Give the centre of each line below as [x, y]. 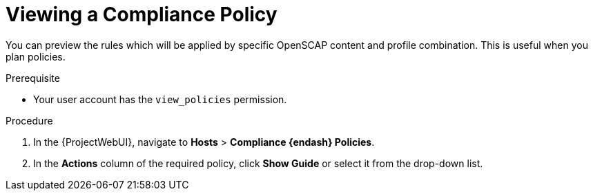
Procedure [29, 120]
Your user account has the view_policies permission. [160, 99]
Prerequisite [33, 78]
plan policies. [36, 56]
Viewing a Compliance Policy [142, 14]
